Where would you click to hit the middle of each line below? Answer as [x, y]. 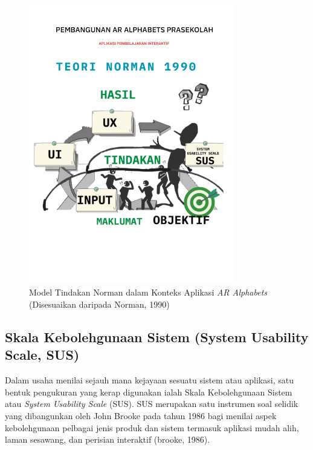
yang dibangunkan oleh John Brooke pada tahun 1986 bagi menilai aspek [141, 415]
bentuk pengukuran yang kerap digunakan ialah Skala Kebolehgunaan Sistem [149, 392]
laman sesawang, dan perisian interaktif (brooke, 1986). [108, 439]
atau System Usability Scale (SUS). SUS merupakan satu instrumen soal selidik [152, 404]
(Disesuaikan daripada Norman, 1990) [99, 304]
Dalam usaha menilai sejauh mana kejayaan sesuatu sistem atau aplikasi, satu [149, 380]
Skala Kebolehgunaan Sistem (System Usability [157, 337]
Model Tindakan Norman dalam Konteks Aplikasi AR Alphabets [148, 292]
